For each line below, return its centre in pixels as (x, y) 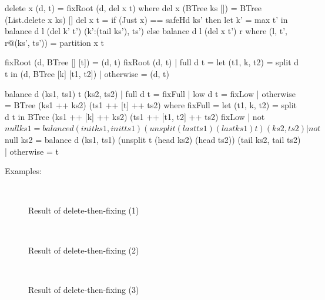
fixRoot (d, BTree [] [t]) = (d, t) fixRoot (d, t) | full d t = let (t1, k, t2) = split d (152, 62)
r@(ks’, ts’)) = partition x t (55, 42)
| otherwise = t (32, 151)
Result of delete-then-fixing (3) (84, 289)
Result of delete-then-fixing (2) (84, 250)
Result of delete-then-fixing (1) (84, 210)
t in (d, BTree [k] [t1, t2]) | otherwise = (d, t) (87, 73)
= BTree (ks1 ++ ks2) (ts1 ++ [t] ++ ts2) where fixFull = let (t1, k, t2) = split (151, 105)
